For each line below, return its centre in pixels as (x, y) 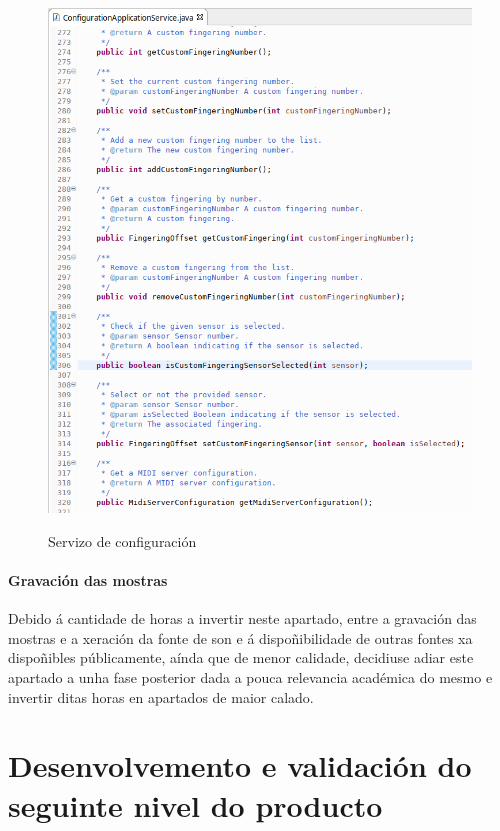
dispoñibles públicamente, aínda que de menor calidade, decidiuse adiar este (241, 657)
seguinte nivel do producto (195, 804)
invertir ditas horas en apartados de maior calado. (161, 696)
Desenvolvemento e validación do (240, 765)
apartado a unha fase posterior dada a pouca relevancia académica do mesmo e (250, 676)
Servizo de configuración (122, 540)
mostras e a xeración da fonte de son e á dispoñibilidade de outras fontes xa (240, 637)
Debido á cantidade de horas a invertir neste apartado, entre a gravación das (242, 618)
